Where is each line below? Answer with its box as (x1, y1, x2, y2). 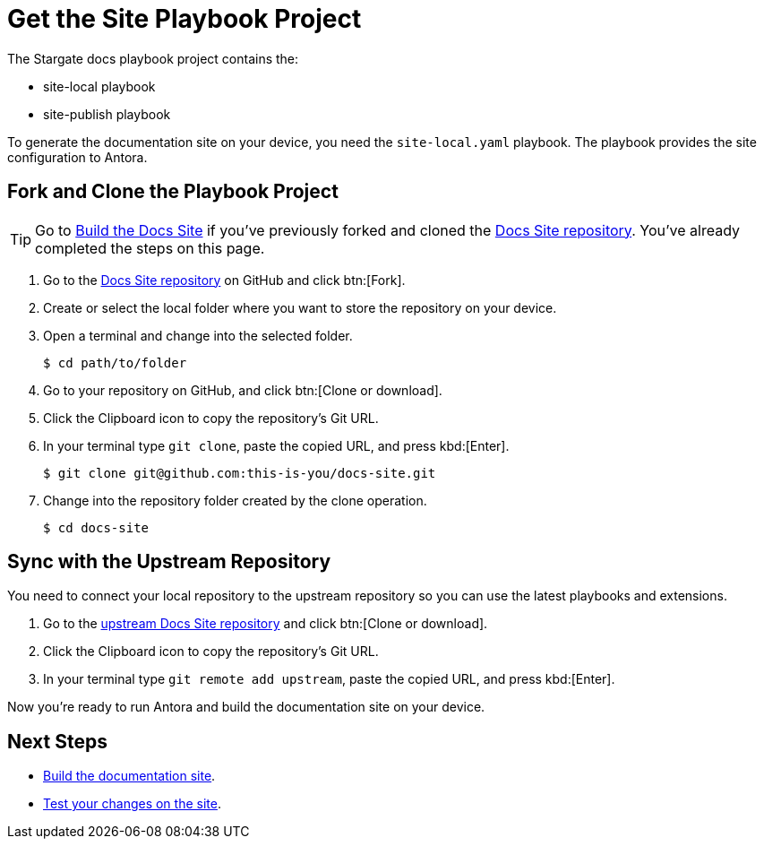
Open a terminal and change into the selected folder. (43, 327, 353, 343)
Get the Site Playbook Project (7, 4, 362, 34)
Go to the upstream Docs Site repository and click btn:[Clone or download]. (43, 616, 488, 632)
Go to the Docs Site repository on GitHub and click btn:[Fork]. (43, 272, 406, 288)
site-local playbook (43, 78, 156, 94)
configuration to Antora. (7, 149, 148, 165)
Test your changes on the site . (43, 796, 221, 812)
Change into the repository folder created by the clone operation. (43, 492, 427, 508)
